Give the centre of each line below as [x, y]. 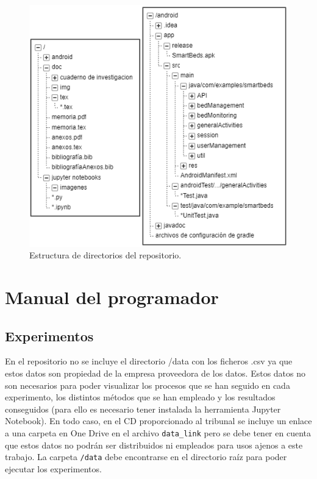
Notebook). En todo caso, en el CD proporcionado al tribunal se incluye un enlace [158, 421]
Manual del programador [112, 297]
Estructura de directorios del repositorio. [105, 255]
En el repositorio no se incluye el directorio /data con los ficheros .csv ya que [149, 361]
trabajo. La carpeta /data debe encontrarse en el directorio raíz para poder [146, 457]
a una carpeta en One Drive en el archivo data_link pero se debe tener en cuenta [158, 432]
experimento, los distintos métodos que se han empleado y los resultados [140, 397]
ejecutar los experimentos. [53, 468]
